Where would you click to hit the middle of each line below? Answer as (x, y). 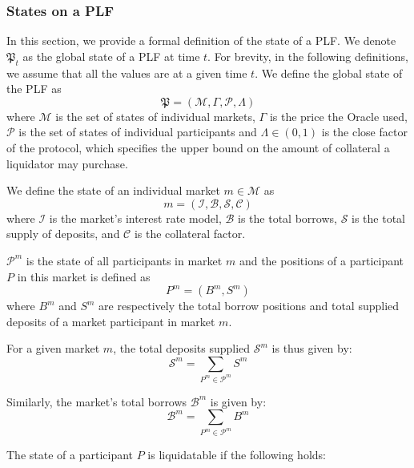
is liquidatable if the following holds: (237, 455)
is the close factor (364, 132)
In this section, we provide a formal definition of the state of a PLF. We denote (201, 40)
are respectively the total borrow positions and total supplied (249, 306)
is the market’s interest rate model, (135, 218)
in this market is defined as (84, 276)
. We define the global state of (329, 73)
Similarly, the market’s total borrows (97, 401)
